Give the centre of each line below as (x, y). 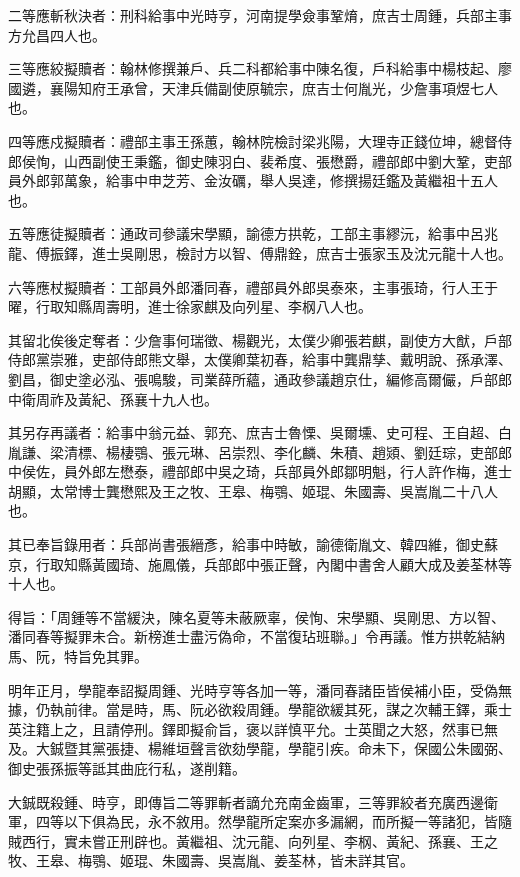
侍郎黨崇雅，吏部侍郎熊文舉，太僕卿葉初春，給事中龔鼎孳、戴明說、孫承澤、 (260, 359)
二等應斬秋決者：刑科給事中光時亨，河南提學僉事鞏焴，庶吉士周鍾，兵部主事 (260, 15)
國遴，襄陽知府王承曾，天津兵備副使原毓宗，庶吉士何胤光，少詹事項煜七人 (253, 87)
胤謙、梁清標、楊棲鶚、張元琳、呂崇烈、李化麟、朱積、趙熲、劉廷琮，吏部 (253, 451)
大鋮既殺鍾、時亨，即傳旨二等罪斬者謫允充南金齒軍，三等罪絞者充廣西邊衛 (253, 801)
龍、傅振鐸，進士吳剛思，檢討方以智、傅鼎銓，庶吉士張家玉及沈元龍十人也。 (260, 252)
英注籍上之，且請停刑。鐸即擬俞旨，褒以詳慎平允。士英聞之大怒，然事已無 (253, 728)
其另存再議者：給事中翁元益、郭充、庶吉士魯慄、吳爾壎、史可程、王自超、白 (260, 432)
